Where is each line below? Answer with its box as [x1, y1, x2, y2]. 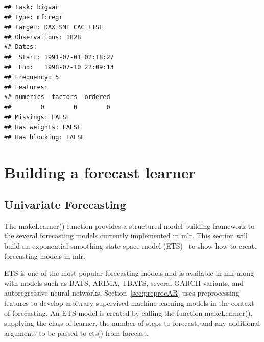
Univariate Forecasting [4, 197, 126, 212]
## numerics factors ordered [4, 93, 110, 101]
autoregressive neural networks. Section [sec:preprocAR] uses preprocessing [4, 287, 239, 298]
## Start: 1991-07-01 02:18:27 [4, 53, 114, 61]
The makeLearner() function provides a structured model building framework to [4, 220, 255, 231]
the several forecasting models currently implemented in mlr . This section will [4, 230, 248, 241]
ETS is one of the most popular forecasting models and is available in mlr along [4, 267, 254, 278]
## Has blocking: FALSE [4, 133, 85, 141]
